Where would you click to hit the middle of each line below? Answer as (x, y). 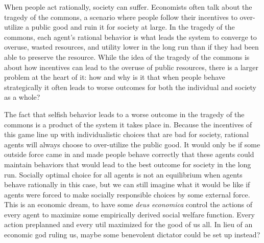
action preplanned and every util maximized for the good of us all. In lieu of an (128, 224)
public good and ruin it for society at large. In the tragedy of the (133, 27)
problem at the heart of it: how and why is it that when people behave (115, 77)
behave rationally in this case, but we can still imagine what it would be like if (127, 184)
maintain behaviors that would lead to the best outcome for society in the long (128, 164)
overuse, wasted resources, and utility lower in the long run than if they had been (131, 47)
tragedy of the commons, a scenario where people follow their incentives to (121, 17)
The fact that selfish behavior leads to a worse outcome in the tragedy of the (124, 114)
